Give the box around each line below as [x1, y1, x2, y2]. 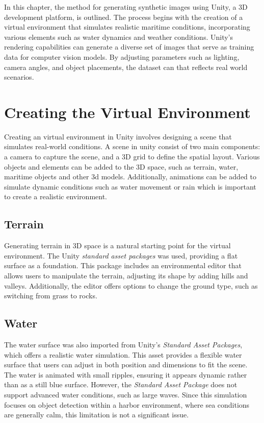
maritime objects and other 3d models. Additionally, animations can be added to [4, 171, 257, 182]
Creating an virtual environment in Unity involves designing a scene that [4, 131, 232, 142]
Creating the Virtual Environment [4, 101, 251, 122]
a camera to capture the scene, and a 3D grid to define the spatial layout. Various [4, 151, 260, 162]
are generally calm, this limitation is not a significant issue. [4, 409, 189, 420]
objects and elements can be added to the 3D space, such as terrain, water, [4, 161, 239, 172]
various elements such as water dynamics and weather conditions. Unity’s [4, 31, 233, 42]
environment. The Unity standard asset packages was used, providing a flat [4, 250, 238, 261]
